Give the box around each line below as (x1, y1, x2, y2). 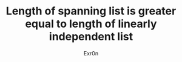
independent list (49, 30, 133, 43)
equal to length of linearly (25, 17, 157, 31)
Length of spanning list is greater (5, 4, 177, 18)
